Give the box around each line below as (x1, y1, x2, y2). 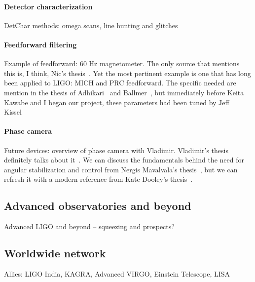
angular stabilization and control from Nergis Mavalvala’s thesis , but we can (4, 164, 238, 174)
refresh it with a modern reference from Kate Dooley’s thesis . (4, 174, 193, 184)
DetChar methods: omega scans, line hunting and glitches (4, 20, 178, 30)
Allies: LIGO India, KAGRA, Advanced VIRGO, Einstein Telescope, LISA (4, 268, 230, 279)
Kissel (4, 107, 22, 117)
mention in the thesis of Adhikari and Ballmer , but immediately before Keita (4, 87, 244, 97)
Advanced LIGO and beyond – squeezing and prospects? (4, 221, 175, 232)
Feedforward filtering (4, 39, 77, 49)
